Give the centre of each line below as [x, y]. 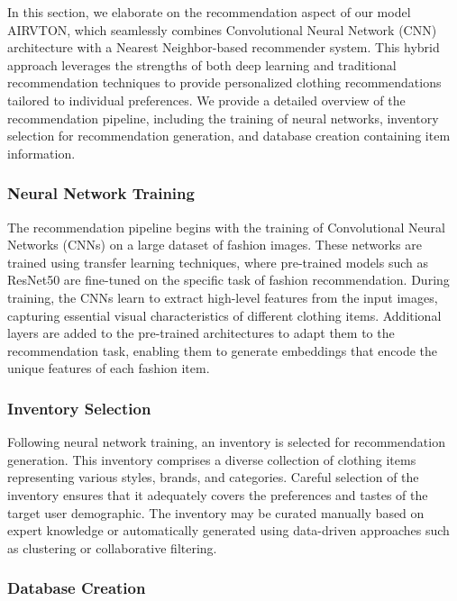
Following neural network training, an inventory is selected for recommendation [226, 442]
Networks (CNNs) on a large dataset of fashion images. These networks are [215, 245]
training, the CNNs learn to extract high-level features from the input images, [223, 297]
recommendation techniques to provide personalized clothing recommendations [224, 82]
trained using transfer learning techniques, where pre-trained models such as [218, 262]
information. [41, 153]
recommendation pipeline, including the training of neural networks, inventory [223, 118]
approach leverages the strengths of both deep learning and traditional [202, 64]
